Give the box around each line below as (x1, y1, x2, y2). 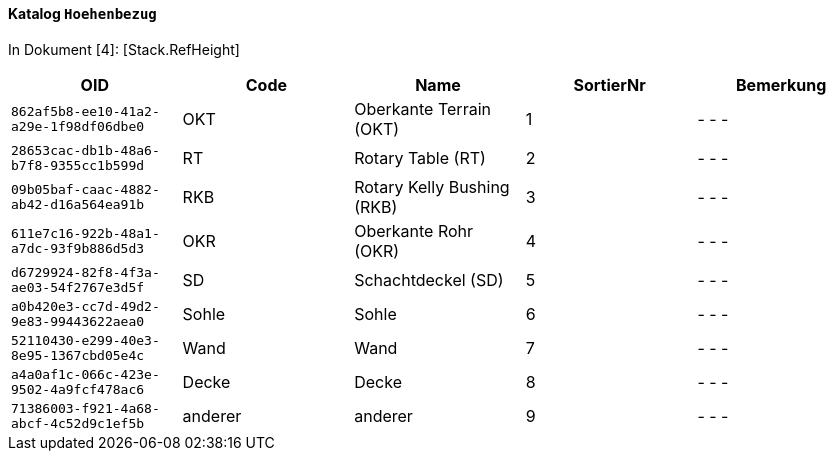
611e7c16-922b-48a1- (11, 225, 160, 241)
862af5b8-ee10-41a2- (11, 103, 160, 119)
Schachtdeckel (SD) (354, 269, 504, 290)
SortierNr (573, 74, 646, 95)
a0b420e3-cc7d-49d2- (11, 298, 160, 314)
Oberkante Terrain (354, 98, 491, 119)
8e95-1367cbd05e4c (11, 347, 145, 363)
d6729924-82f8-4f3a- (11, 264, 160, 280)
